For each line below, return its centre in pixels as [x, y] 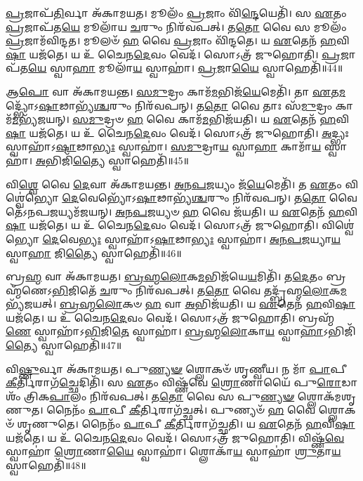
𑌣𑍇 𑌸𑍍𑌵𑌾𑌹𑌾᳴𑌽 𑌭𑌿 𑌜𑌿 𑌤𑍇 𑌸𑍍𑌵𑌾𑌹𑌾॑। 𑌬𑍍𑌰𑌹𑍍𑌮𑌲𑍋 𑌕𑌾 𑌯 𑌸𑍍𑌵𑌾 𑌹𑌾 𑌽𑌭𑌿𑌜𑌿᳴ [181, 331]
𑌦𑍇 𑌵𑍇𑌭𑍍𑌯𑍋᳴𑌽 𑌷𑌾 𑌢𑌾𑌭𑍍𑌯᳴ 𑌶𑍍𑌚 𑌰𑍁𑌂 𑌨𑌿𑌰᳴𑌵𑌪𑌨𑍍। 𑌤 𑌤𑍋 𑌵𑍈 [210, 198]
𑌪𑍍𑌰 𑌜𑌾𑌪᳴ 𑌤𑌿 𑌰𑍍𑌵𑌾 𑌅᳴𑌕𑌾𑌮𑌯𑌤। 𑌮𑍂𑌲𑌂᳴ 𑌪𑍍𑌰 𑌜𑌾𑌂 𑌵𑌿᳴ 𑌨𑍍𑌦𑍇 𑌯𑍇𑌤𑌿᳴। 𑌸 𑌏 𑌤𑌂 [176, 13]
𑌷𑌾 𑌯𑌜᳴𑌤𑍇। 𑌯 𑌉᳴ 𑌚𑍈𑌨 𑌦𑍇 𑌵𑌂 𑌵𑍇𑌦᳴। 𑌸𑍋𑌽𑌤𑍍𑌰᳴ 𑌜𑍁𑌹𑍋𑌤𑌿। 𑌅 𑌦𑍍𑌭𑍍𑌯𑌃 [177, 132]
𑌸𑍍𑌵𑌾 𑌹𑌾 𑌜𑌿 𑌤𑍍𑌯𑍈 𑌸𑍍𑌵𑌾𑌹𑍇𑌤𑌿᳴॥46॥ [94, 252]
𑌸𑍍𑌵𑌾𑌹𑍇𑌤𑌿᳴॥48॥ [46, 464]
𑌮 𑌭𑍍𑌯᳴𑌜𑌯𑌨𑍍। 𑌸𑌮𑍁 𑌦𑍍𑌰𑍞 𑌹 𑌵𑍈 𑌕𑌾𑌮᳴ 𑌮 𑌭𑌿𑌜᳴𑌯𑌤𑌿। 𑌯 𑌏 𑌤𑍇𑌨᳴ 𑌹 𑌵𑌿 [181, 119]
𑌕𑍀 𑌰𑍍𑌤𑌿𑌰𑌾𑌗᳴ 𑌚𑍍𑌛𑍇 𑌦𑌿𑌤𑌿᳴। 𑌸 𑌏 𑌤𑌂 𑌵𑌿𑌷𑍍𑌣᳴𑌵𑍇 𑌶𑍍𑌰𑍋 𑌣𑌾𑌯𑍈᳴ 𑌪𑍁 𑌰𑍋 [173, 382]
